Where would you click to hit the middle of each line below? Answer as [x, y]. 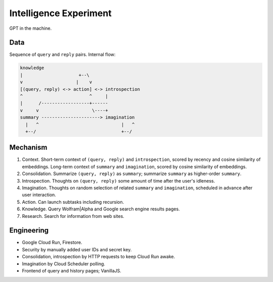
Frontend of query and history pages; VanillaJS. [72, 271]
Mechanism [28, 148]
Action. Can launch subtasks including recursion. [73, 202]
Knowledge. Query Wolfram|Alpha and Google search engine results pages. [101, 209]
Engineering [29, 230]
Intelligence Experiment [60, 13]
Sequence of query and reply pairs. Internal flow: [62, 54]
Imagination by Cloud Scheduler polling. [64, 264]
